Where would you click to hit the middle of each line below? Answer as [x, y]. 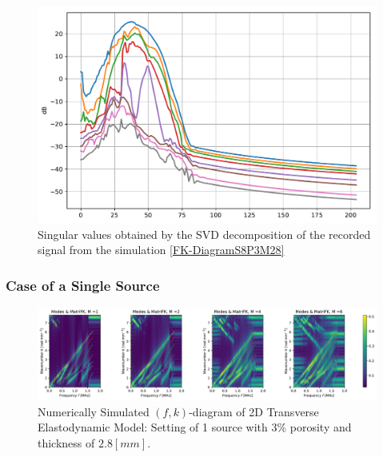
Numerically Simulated [94, 411]
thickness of [66, 442]
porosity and [321, 427]
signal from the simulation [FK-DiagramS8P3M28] [161, 250]
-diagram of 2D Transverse [254, 411]
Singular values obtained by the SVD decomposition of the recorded [204, 234]
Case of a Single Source [83, 285]
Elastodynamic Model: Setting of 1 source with [153, 427]
